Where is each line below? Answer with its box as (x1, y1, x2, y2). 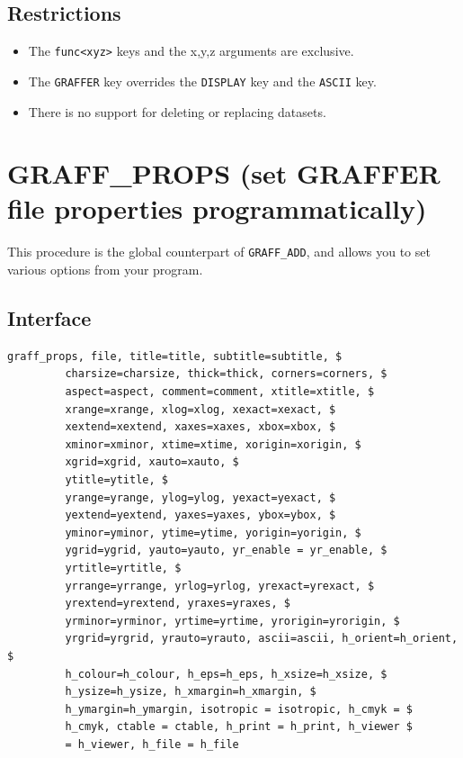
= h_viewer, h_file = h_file (65, 737, 239, 751)
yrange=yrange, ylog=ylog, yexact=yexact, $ (65, 491, 336, 504)
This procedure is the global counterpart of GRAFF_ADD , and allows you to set (7, 242, 431, 261)
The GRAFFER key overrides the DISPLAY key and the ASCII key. (28, 71, 377, 90)
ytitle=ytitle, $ (65, 474, 168, 487)
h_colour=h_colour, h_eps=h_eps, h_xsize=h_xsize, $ (65, 667, 387, 681)
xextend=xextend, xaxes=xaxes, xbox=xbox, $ (65, 420, 336, 434)
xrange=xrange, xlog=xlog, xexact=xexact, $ (65, 402, 336, 416)
